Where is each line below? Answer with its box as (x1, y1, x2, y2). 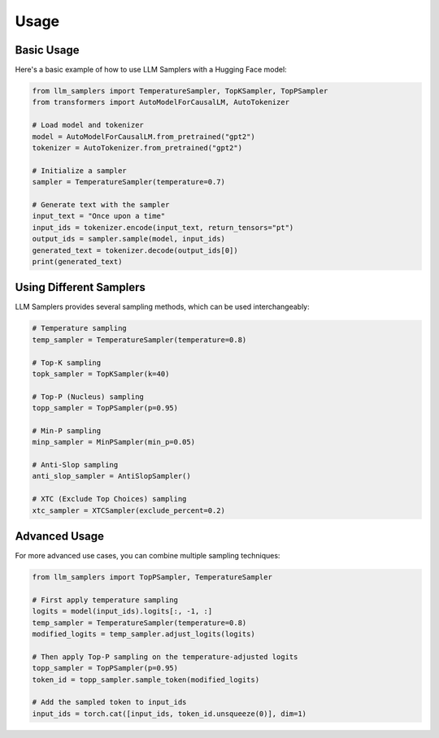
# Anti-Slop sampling (32, 460, 119, 470)
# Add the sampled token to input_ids (32, 697, 187, 707)
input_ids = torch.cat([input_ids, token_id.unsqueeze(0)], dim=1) (32, 709, 307, 718)
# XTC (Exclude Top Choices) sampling (32, 494, 187, 504)
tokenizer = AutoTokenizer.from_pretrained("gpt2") (32, 143, 243, 152)
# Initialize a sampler (32, 166, 128, 175)
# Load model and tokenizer (32, 120, 144, 130)
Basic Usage (15, 43, 80, 57)
